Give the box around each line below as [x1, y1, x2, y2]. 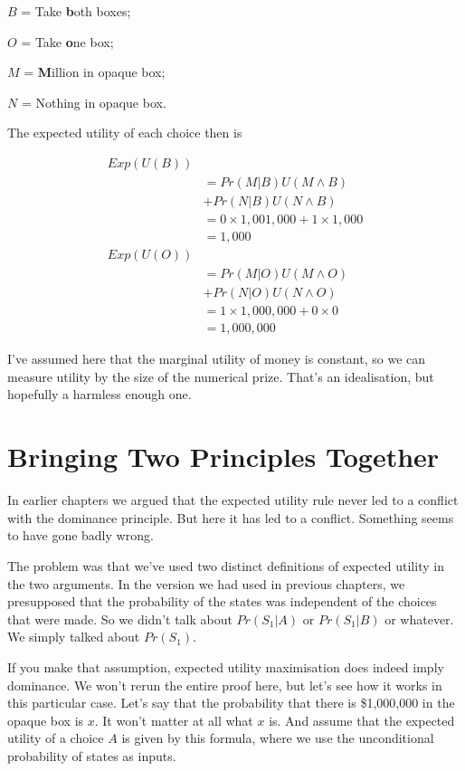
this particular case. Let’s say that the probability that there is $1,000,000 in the [7, 693, 455, 712]
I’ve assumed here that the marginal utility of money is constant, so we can [7, 349, 426, 368]
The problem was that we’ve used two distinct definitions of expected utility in [7, 556, 444, 575]
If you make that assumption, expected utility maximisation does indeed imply [7, 657, 444, 676]
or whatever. [384, 609, 454, 628]
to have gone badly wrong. [7, 526, 154, 545]
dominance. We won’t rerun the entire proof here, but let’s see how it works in [7, 675, 442, 694]
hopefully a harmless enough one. [7, 385, 192, 404]
